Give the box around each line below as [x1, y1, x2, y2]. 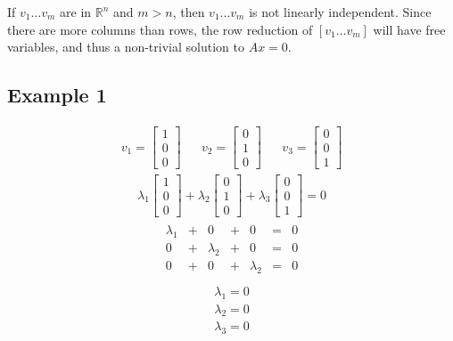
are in [60, 3, 92, 20]
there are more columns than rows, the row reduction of [7, 20, 313, 38]
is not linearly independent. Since [249, 3, 432, 20]
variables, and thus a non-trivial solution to [7, 37, 244, 56]
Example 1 [7, 81, 107, 109]
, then [172, 3, 205, 20]
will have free [373, 20, 446, 38]
